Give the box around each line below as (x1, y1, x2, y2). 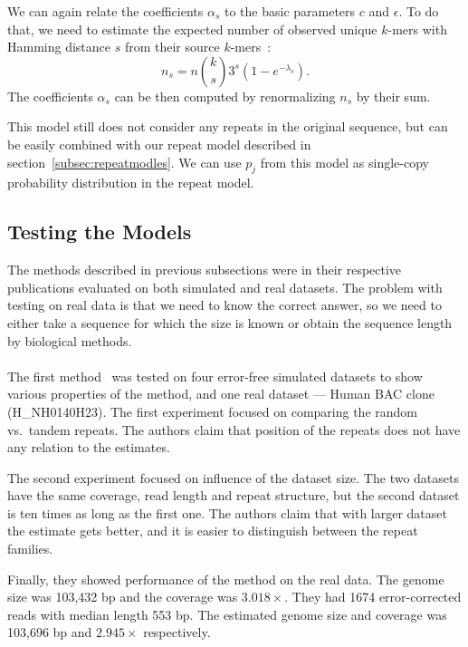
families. (7, 539, 53, 558)
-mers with (387, 19, 447, 38)
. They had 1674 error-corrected (284, 587, 462, 606)
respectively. (143, 623, 211, 642)
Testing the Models (7, 217, 192, 246)
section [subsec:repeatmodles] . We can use (7, 152, 242, 171)
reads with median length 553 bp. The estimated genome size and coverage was (7, 604, 447, 623)
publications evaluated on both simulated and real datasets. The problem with (7, 277, 443, 296)
